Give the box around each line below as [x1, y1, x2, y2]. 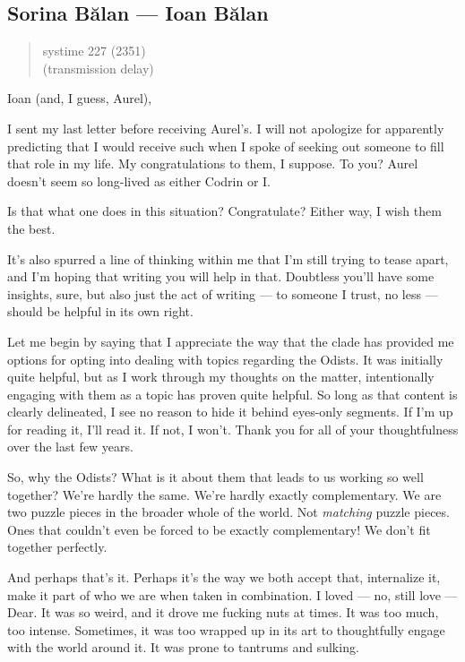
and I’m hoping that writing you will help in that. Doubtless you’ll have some [7, 267, 435, 286]
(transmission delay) [42, 58, 154, 77]
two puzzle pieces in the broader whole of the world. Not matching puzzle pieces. [7, 503, 450, 521]
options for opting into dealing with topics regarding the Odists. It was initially [7, 349, 443, 368]
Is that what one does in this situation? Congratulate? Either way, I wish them [7, 202, 442, 220]
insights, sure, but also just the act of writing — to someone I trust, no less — [7, 284, 438, 303]
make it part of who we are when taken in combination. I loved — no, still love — [7, 585, 458, 604]
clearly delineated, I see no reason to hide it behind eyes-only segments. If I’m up [7, 402, 453, 421]
